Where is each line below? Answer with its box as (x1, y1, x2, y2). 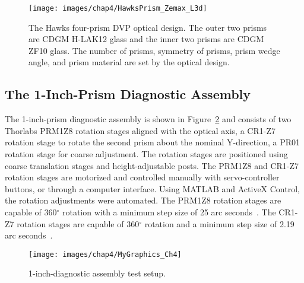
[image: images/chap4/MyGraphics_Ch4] (28, 250, 182, 259)
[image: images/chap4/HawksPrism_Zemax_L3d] (28, 4, 207, 12)
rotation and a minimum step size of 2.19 (144, 217, 294, 230)
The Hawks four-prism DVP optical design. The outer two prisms (28, 21, 267, 33)
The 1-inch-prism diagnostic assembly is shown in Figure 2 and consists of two (5, 113, 292, 125)
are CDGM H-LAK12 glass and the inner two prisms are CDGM (28, 33, 264, 45)
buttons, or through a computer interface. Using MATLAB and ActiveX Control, (5, 182, 300, 195)
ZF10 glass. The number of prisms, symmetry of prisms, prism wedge (28, 44, 280, 56)
